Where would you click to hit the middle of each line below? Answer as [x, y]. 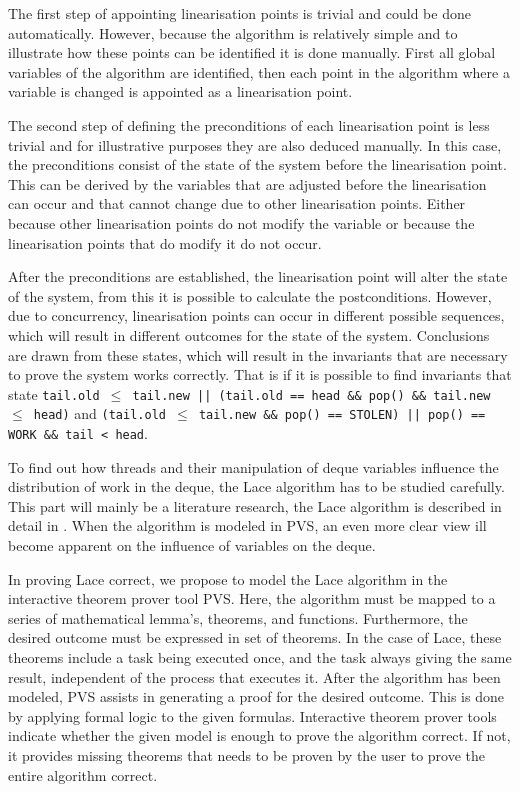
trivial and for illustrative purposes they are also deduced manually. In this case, [255, 144]
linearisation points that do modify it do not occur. [165, 242]
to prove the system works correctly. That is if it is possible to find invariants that [260, 374]
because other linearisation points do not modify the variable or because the [241, 222]
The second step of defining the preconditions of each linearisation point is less [249, 124]
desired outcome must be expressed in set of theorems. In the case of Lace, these [255, 637]
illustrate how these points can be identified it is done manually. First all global [252, 52]
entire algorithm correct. [83, 774]
